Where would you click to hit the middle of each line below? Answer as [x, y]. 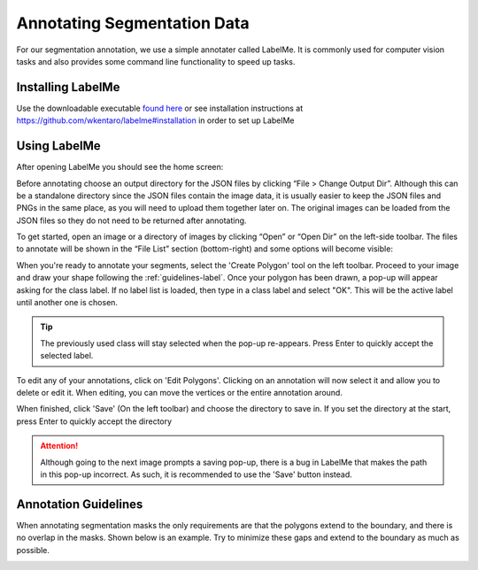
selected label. [67, 356]
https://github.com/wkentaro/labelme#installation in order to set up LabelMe [155, 120]
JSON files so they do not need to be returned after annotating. [131, 220]
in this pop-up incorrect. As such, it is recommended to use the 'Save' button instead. [197, 474]
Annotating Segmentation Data [133, 23]
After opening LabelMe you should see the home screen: [120, 167]
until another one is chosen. [67, 303]
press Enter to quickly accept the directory [94, 421]
